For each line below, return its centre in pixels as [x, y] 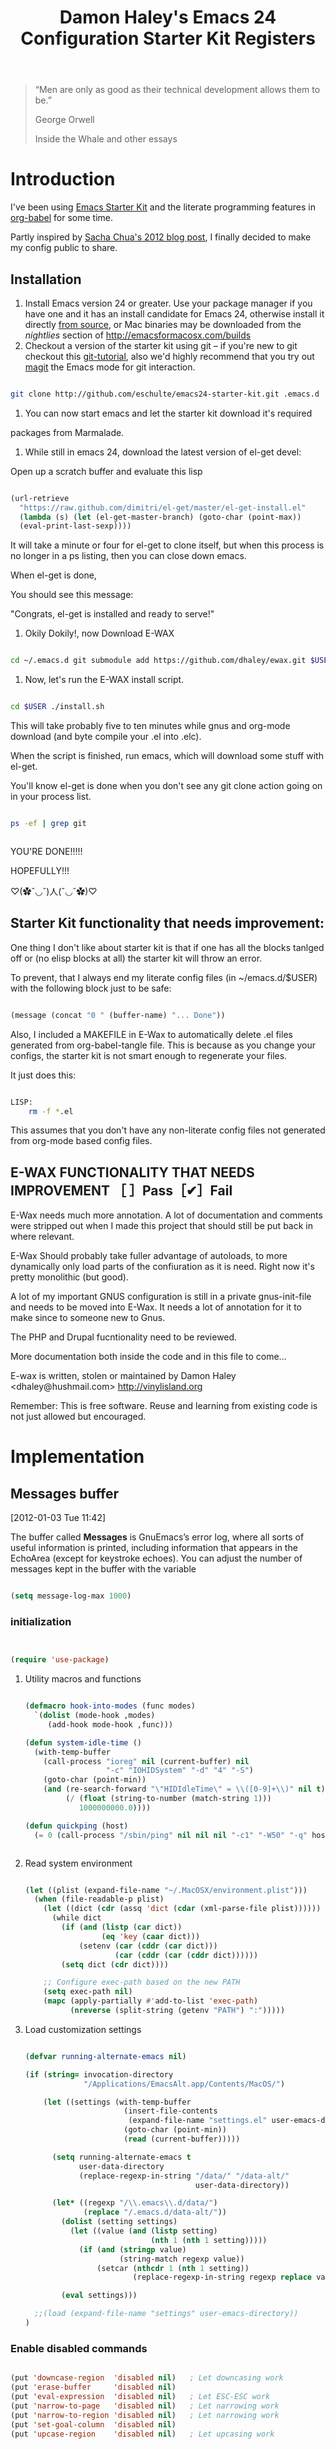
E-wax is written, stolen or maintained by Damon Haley [123, 1376]
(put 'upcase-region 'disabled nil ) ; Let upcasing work [142, 2434]
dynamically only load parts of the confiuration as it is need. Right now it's [162, 1267]
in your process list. [51, 797]
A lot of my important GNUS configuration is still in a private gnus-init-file [161, 1297]
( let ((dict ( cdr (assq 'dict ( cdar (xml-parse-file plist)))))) [182, 1909]
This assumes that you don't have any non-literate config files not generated [168, 1130]
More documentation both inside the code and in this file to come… [148, 1357]
